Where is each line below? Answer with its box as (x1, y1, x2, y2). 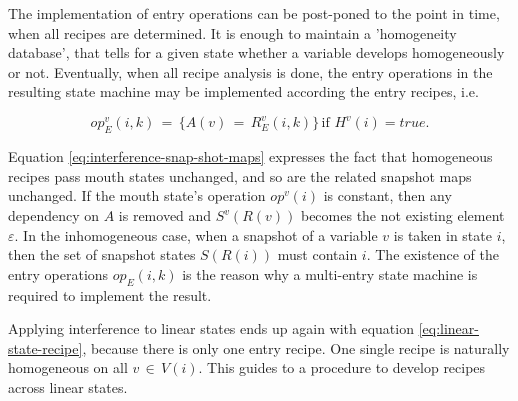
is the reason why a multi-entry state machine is (182, 263, 478, 284)
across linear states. (8, 377, 128, 397)
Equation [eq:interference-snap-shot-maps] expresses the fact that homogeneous (8, 146, 493, 167)
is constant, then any (323, 185, 452, 206)
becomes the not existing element (300, 205, 505, 226)
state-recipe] (8, 337, 83, 358)
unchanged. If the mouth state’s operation (8, 185, 266, 206)
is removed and (118, 205, 212, 226)
